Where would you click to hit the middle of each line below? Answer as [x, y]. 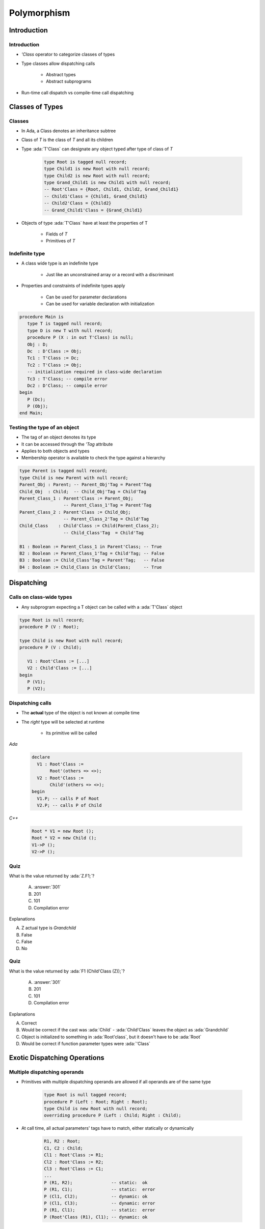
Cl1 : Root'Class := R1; [74, 1155]
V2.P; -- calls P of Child [69, 805]
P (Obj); [38, 406]
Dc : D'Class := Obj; [54, 351]
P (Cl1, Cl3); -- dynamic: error [100, 1203]
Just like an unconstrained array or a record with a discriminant [110, 274]
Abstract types [61, 75]
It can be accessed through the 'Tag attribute [67, 444]
